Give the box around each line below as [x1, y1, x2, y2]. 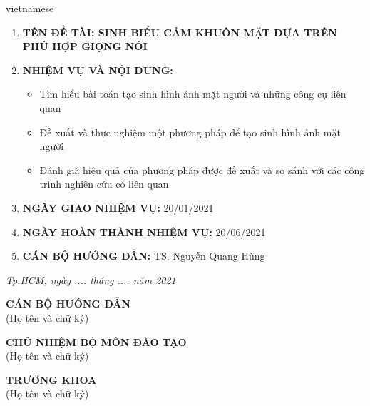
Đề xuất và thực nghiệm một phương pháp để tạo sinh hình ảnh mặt [39, 124, 341, 139]
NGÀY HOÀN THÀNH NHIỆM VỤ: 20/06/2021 [22, 224, 266, 239]
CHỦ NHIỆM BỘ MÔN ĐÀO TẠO [6, 334, 187, 349]
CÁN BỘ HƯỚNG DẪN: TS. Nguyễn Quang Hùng [22, 248, 265, 263]
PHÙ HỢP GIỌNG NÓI [22, 39, 148, 54]
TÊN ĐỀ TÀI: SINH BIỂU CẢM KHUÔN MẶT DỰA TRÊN [22, 24, 337, 39]
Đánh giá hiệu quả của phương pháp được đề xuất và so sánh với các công [39, 162, 365, 177]
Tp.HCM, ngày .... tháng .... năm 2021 [6, 272, 176, 287]
